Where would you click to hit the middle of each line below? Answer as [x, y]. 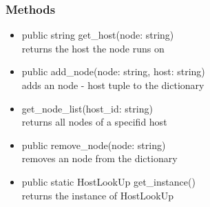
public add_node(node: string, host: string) [113, 71]
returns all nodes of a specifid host [94, 122]
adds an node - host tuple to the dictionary [113, 85]
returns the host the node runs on [93, 48]
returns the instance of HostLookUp [98, 195]
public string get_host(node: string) [98, 35]
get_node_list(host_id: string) [87, 108]
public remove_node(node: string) [94, 145]
